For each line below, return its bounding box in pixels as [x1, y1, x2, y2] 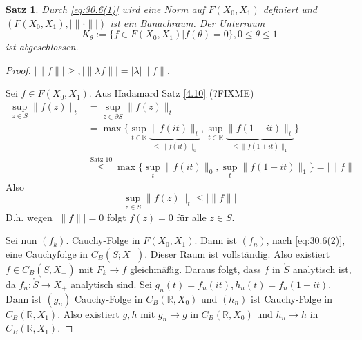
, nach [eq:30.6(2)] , [266, 233, 345, 247]
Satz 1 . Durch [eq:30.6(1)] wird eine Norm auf [6, 2, 205, 16]
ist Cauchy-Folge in [250, 291, 333, 305]
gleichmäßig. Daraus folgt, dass [130, 261, 261, 276]
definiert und [263, 2, 317, 16]
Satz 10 [90, 155, 113, 163]
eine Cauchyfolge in [6, 246, 88, 261]
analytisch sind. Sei [70, 276, 152, 291]
